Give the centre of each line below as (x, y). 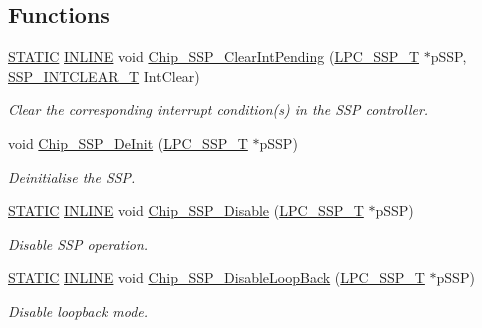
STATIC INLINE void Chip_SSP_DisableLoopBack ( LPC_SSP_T (216, 277)
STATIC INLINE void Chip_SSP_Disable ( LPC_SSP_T (186, 210)
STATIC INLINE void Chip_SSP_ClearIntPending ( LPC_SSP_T (214, 56)
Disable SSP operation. (78, 243)
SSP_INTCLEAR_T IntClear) (104, 75)
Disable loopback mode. (78, 310)
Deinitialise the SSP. (72, 176)
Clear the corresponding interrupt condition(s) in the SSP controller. (218, 109)
